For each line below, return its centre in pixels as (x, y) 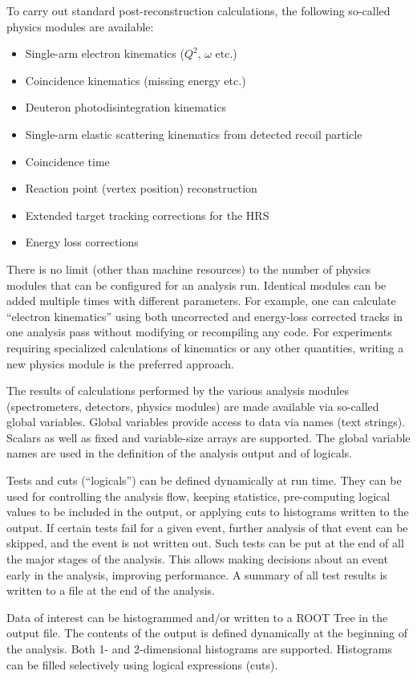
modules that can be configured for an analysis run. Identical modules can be (196, 285)
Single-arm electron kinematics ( (105, 53)
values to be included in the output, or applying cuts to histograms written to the (208, 512)
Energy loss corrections (82, 242)
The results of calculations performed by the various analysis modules (178, 390)
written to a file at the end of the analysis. (111, 590)
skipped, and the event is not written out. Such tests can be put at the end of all (205, 543)
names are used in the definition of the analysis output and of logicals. (179, 453)
